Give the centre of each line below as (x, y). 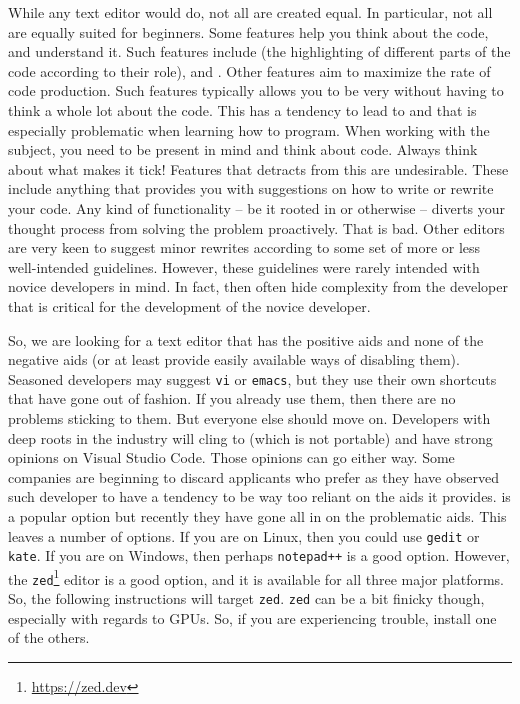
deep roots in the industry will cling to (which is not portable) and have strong (250, 437)
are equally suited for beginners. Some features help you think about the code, (248, 31)
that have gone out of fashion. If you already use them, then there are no (232, 398)
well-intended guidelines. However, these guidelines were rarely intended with (244, 266)
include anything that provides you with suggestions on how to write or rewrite (251, 188)
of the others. (49, 637)
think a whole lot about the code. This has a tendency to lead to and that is (242, 109)
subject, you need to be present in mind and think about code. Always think (243, 149)
